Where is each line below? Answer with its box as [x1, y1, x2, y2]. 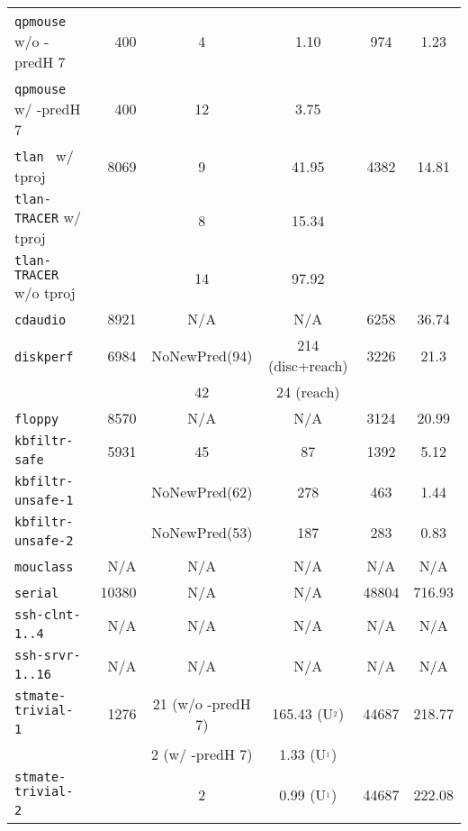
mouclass [14, 560, 74, 574]
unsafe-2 [14, 534, 74, 548]
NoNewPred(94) [151, 344, 253, 366]
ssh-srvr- [14, 648, 81, 662]
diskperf [14, 349, 74, 364]
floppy [14, 412, 59, 426]
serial [14, 586, 59, 600]
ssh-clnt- [14, 607, 81, 622]
